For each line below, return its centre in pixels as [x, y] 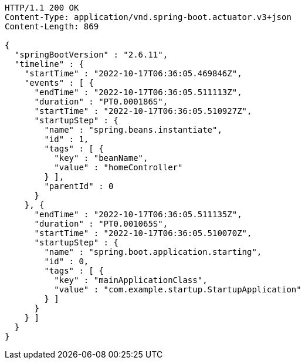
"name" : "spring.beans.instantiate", [133, 130]
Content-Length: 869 [52, 26]
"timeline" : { [49, 64]
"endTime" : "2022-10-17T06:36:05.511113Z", [138, 92]
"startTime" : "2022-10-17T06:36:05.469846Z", [133, 73]
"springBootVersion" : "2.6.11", [91, 55]
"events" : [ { [59, 83]
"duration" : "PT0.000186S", [101, 102]
